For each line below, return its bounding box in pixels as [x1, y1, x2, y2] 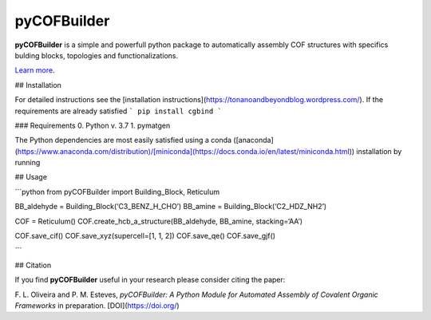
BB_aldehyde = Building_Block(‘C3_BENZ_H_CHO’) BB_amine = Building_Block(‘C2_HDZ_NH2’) [14, 202, 327, 211]
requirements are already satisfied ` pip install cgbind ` [14, 106, 223, 116]
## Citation [14, 260, 52, 270]
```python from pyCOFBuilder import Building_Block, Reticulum [14, 187, 219, 196]
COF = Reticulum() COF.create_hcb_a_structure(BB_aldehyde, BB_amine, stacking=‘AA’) [14, 216, 303, 226]
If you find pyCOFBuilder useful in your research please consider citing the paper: [14, 275, 286, 285]
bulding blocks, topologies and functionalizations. [14, 50, 179, 60]
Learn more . [14, 65, 55, 75]
